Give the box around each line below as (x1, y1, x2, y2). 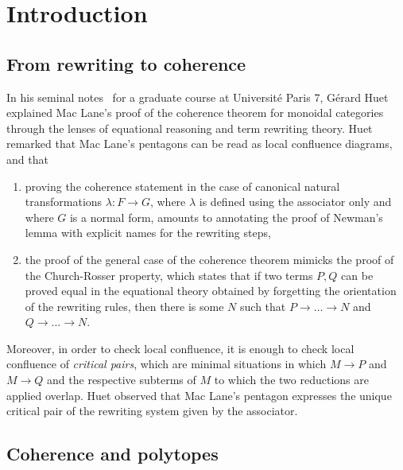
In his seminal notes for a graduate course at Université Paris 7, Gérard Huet (6, 88, 389, 105)
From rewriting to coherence (6, 51, 246, 76)
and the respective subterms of (47, 371, 196, 388)
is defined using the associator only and (199, 193, 392, 210)
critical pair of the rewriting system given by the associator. (6, 402, 298, 419)
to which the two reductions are (214, 371, 369, 388)
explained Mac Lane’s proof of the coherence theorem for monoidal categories (6, 104, 384, 121)
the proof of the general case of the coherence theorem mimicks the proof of (25, 251, 394, 267)
